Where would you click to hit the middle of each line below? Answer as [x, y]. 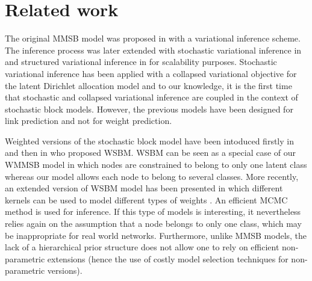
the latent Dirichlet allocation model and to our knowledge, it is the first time [148, 85]
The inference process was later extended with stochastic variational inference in [153, 50]
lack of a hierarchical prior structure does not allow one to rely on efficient [142, 247]
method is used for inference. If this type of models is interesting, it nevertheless [153, 212]
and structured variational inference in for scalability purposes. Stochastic [141, 62]
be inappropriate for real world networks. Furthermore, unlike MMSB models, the [156, 235]
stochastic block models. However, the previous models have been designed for [149, 109]
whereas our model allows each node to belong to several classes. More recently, [152, 176]
